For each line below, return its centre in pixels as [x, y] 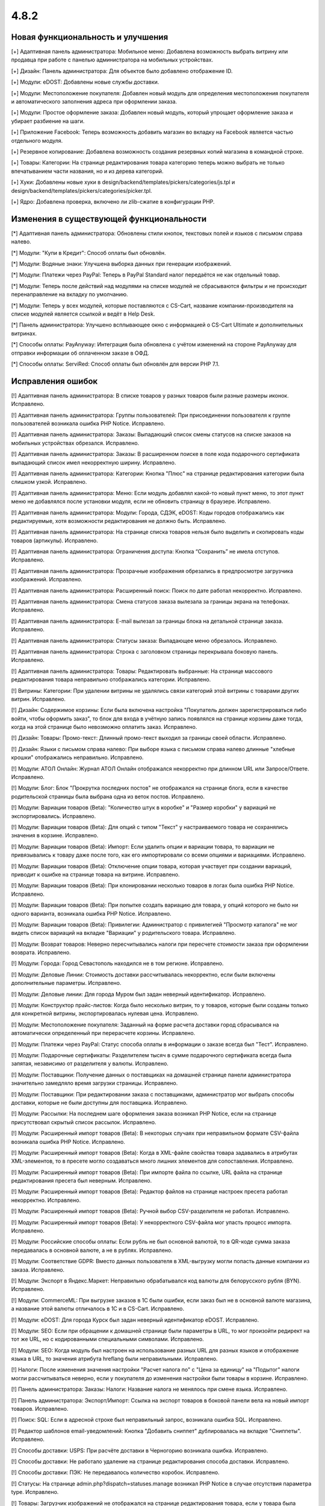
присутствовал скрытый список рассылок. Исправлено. [84, 1122]
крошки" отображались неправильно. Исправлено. [77, 758]
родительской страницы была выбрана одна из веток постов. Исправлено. [108, 796]
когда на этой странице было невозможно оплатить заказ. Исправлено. [104, 727]
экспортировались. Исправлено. [54, 816]
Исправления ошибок [54, 381]
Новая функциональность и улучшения [90, 37]
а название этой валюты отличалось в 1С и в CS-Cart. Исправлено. [98, 1309]
